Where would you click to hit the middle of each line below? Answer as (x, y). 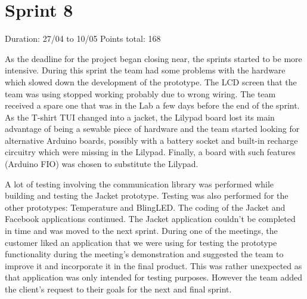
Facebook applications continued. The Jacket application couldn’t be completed (150, 219)
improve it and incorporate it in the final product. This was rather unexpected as (153, 265)
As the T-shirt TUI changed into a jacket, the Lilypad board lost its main (140, 117)
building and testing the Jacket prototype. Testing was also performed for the (147, 195)
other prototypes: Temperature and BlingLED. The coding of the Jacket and (145, 207)
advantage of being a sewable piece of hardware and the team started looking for (152, 129)
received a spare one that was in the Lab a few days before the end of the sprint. (152, 105)
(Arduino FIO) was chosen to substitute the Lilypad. (102, 164)
